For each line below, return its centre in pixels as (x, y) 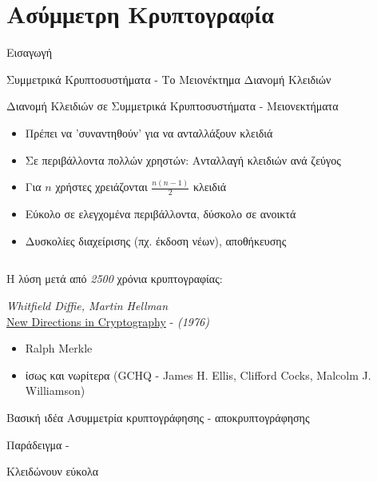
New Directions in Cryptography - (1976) (108, 321)
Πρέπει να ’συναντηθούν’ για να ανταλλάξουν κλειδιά (149, 132)
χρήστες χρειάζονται (101, 187)
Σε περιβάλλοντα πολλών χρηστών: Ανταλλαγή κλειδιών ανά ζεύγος (183, 159)
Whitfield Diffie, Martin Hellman (87, 306)
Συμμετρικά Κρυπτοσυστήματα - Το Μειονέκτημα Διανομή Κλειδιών (169, 79)
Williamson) (55, 390)
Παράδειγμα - (38, 444)
